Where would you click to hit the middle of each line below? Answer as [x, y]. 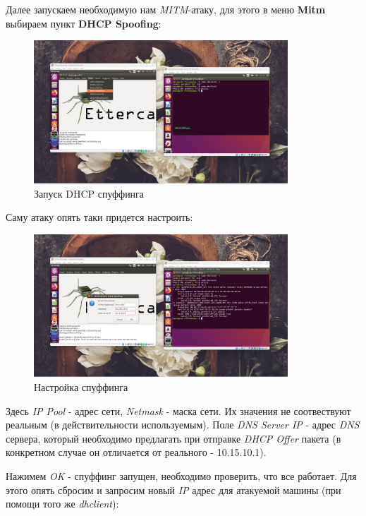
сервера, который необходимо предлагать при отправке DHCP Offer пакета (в [173, 438]
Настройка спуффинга [81, 387]
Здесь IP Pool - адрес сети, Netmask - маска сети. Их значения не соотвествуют [178, 410]
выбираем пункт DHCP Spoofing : [84, 23]
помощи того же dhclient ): [62, 504]
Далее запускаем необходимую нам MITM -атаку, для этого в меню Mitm [166, 9]
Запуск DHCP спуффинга [89, 193]
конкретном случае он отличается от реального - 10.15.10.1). [136, 452]
